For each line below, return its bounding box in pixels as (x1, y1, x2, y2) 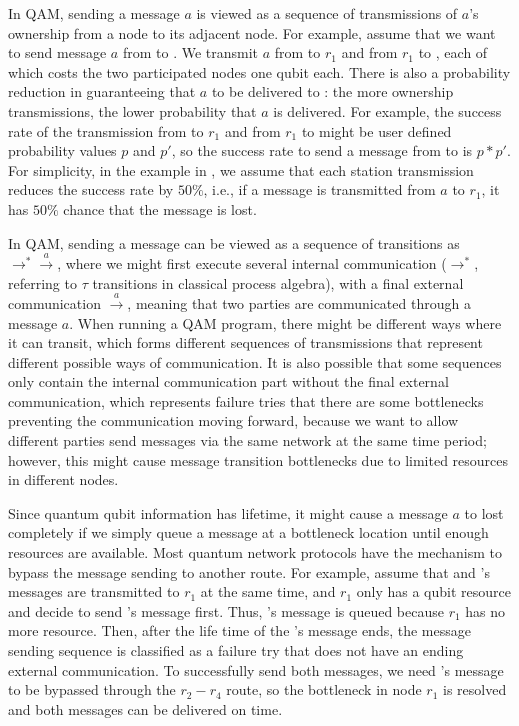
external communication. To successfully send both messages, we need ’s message (8, 659, 504, 680)
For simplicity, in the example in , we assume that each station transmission (8, 159, 474, 180)
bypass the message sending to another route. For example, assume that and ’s (8, 561, 490, 582)
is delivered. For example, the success (273, 100, 502, 121)
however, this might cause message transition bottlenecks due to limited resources (8, 449, 509, 470)
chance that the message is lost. (63, 198, 257, 219)
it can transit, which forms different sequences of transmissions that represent (8, 332, 483, 353)
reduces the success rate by (8, 179, 174, 200)
